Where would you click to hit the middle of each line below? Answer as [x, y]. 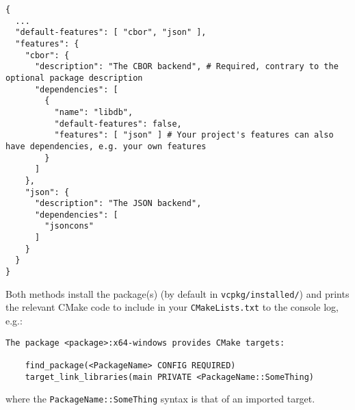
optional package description [74, 78]
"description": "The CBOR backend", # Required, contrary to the [186, 67]
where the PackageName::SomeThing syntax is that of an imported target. [160, 399]
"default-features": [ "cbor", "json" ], [111, 33]
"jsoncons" [69, 226]
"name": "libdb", [94, 112]
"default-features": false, [118, 124]
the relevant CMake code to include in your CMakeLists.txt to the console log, [172, 307]
